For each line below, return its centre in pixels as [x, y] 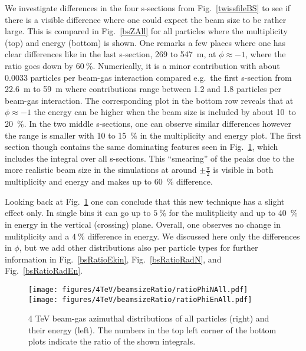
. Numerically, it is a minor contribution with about [186, 65]
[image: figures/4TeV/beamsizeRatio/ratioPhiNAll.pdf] [138, 289]
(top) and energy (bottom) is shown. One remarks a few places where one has [145, 42]
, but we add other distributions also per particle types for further [139, 247]
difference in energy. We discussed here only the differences [194, 236]
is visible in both [243, 170]
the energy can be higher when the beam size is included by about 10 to [165, 112]
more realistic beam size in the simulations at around [101, 170]
